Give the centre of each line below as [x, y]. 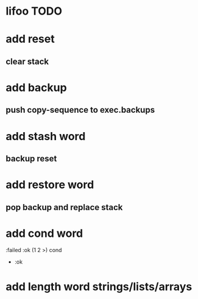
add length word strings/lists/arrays [99, 287]
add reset [30, 39]
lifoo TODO [34, 11]
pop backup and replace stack [64, 207]
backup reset [31, 159]
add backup [37, 87]
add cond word [44, 233]
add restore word [50, 185]
